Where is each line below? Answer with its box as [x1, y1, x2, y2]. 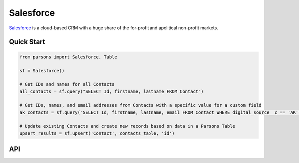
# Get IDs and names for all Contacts [19, 82, 115, 87]
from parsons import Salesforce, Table [19, 54, 117, 60]
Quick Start [9, 38, 45, 46]
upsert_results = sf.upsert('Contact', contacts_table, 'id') [19, 130, 175, 136]
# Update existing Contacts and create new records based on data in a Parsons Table [19, 123, 235, 129]
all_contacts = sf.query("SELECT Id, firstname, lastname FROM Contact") [19, 88, 204, 94]
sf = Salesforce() [19, 68, 65, 74]
